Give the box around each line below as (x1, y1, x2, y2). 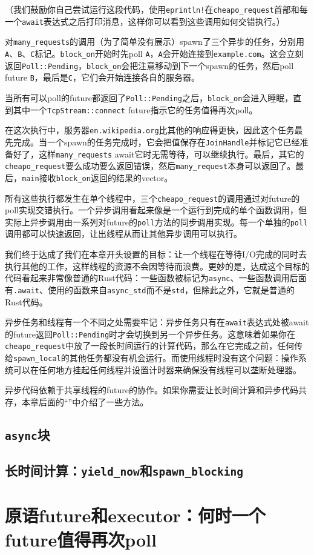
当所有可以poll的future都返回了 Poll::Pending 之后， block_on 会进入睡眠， (5, 91, 293, 104)
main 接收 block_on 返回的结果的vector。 (22, 171, 173, 184)
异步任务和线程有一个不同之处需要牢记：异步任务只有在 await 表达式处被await (5, 316, 309, 328)
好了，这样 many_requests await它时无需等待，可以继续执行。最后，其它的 (13, 147, 304, 160)
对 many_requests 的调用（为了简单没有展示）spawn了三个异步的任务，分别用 (5, 35, 304, 48)
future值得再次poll (5, 527, 157, 551)
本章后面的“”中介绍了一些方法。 (21, 395, 149, 408)
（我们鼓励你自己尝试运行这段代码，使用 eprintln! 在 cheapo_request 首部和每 (5, 3, 308, 15)
